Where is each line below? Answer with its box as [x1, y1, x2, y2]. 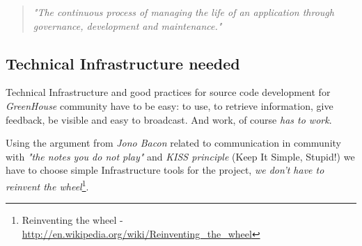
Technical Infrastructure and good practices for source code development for [6, 85, 331, 99]
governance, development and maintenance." [33, 18, 222, 33]
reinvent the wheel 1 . [6, 177, 89, 193]
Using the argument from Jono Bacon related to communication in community [6, 136, 341, 150]
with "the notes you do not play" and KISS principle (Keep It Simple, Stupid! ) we [6, 149, 355, 163]
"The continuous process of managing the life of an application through [33, 5, 334, 19]
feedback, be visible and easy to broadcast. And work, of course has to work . [6, 112, 332, 126]
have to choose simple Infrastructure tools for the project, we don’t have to [6, 163, 324, 177]
